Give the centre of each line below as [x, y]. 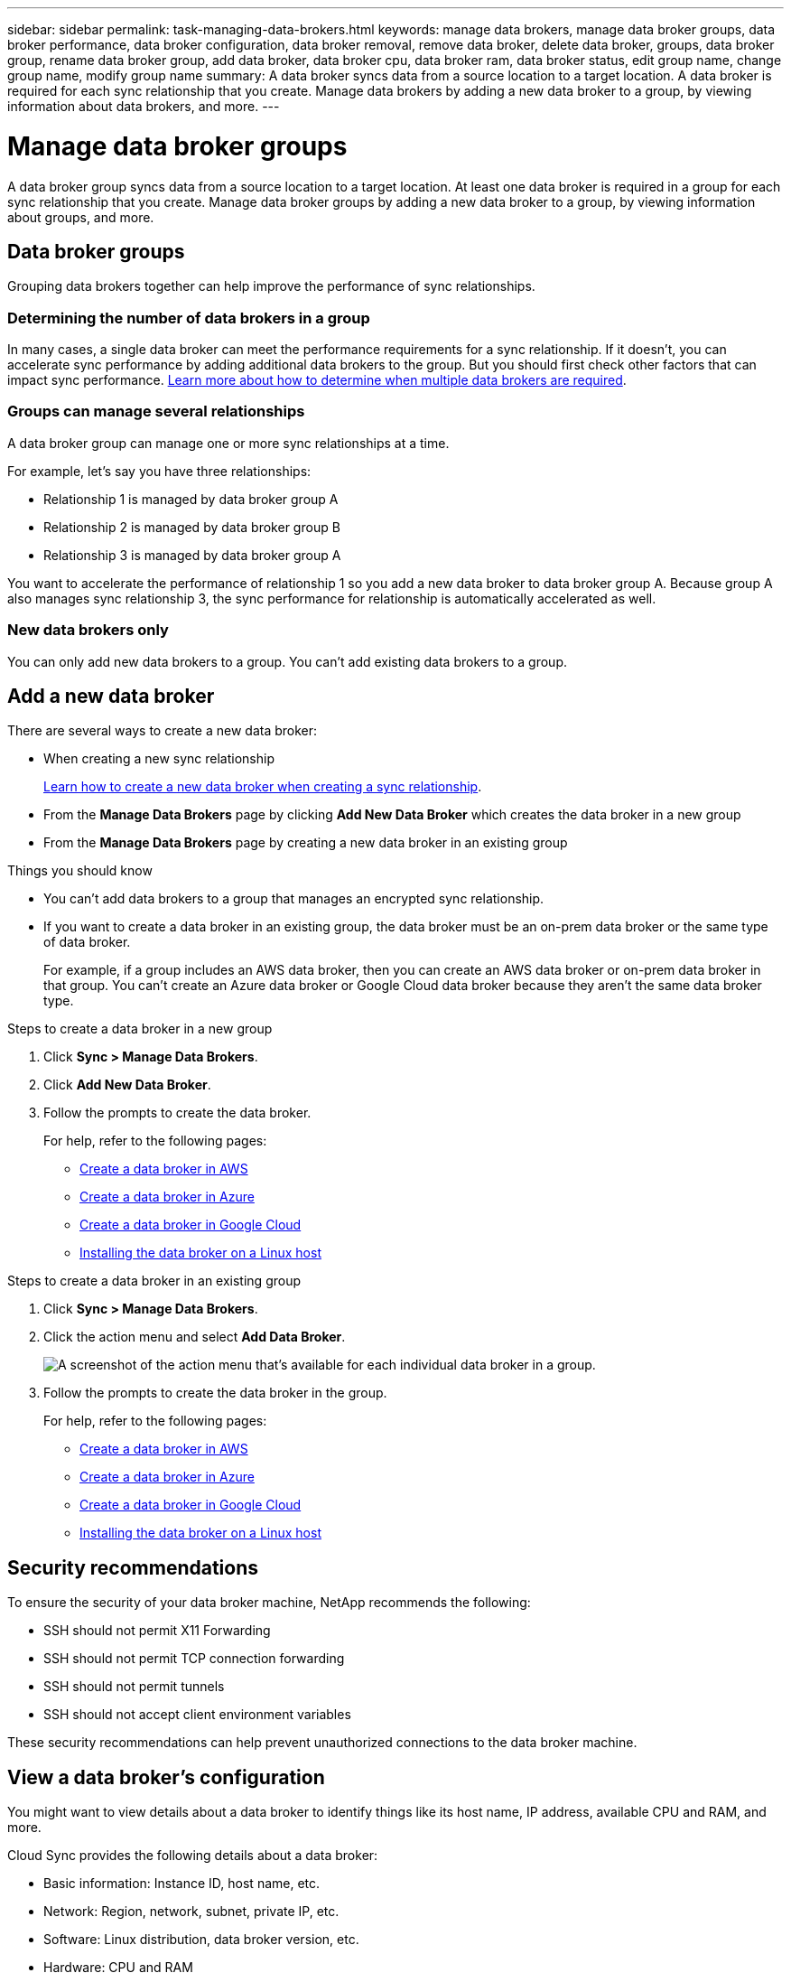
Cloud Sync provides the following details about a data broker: [193, 1856]
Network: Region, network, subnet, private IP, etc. [191, 1912]
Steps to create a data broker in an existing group [154, 1281]
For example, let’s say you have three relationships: [159, 471]
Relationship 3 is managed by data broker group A [192, 555]
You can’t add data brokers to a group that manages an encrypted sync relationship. [294, 899]
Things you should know [80, 871]
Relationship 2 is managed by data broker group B [192, 527]
